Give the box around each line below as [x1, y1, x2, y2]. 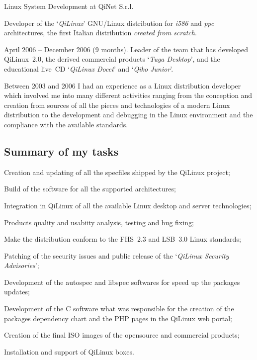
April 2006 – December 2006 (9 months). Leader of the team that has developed [4, 44, 249, 54]
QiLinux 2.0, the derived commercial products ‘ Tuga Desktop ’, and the [4, 54, 220, 64]
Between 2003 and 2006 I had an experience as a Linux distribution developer [4, 80, 241, 90]
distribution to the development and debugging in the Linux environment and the [4, 109, 253, 120]
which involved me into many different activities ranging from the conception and [4, 90, 253, 100]
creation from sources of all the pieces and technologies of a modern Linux [4, 99, 230, 110]
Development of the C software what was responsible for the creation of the [4, 303, 234, 314]
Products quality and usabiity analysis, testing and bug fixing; [4, 217, 194, 227]
